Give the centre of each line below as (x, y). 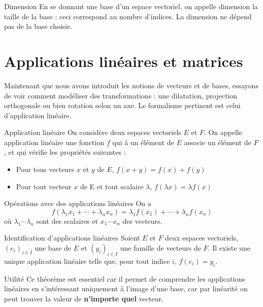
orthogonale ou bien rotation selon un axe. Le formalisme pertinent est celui (122, 105)
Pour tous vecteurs (45, 169)
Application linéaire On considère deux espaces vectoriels (93, 132)
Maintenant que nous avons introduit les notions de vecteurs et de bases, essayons (131, 85)
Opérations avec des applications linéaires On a (78, 203)
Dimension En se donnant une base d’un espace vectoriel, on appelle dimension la (131, 6)
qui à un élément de (143, 142)
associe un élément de (218, 142)
